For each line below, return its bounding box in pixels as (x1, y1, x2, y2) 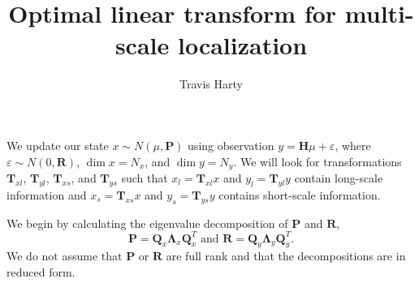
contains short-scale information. (218, 186, 381, 203)
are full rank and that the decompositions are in (166, 247, 406, 264)
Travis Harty (179, 75, 243, 92)
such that (121, 169, 168, 186)
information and (6, 186, 87, 203)
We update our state (6, 136, 109, 153)
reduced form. (6, 264, 76, 281)
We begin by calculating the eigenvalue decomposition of (6, 214, 288, 231)
